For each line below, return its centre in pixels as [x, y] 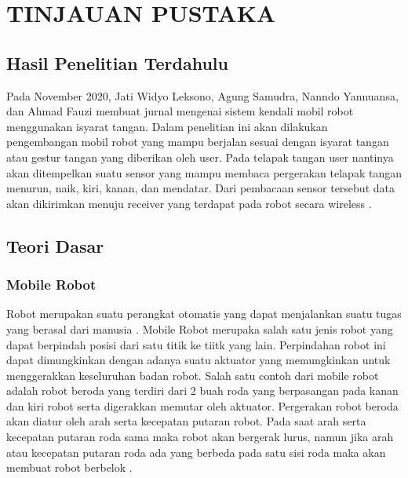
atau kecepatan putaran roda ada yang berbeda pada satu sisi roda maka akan [196, 452]
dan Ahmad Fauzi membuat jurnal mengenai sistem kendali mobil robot [180, 111]
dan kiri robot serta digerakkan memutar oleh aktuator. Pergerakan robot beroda [202, 405]
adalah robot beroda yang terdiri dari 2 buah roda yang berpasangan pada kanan [202, 390]
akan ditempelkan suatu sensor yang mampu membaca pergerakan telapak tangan [204, 172]
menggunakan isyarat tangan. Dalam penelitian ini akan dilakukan [167, 126]
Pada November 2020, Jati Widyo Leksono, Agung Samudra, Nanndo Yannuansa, [202, 95]
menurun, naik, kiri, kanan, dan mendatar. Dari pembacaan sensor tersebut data [200, 188]
